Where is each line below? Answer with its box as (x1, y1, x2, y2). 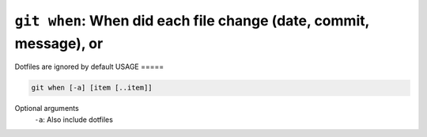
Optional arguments (14, 104, 79, 113)
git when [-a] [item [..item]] (31, 83, 153, 93)
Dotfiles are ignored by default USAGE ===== (14, 62, 164, 71)
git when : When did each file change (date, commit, (14, 12, 369, 29)
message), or (14, 34, 104, 52)
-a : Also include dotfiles (34, 115, 114, 124)
